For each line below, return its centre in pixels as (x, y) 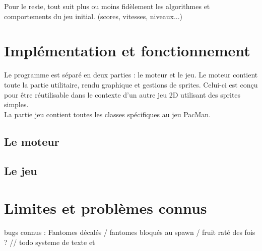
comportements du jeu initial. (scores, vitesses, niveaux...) (93, 16)
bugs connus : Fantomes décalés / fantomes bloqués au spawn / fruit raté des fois (130, 232)
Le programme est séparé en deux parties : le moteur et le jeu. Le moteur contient (131, 75)
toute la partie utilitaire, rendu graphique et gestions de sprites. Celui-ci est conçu (131, 84)
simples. (16, 104)
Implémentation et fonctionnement (127, 51)
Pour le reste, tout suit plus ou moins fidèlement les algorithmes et (107, 6)
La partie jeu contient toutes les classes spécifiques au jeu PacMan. (108, 114)
